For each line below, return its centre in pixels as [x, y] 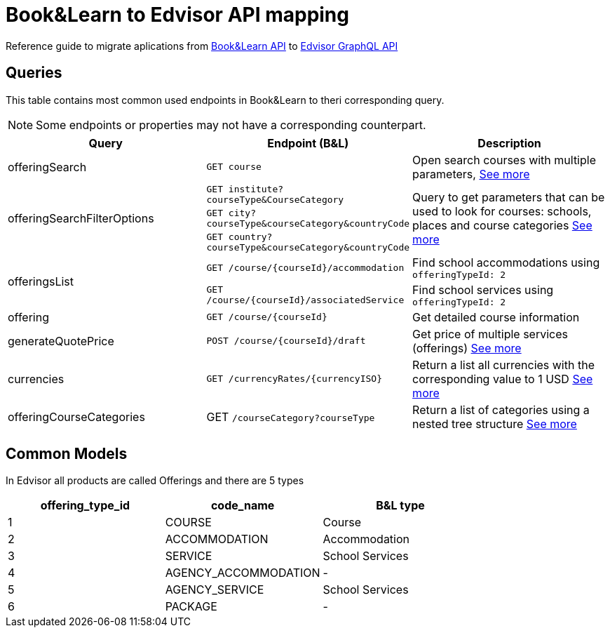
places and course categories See [502, 225]
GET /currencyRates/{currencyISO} [294, 379]
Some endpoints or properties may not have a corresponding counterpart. [231, 125]
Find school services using [483, 289]
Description [509, 143]
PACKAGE [191, 607]
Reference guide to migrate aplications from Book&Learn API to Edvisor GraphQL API [202, 46]
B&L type [400, 506]
